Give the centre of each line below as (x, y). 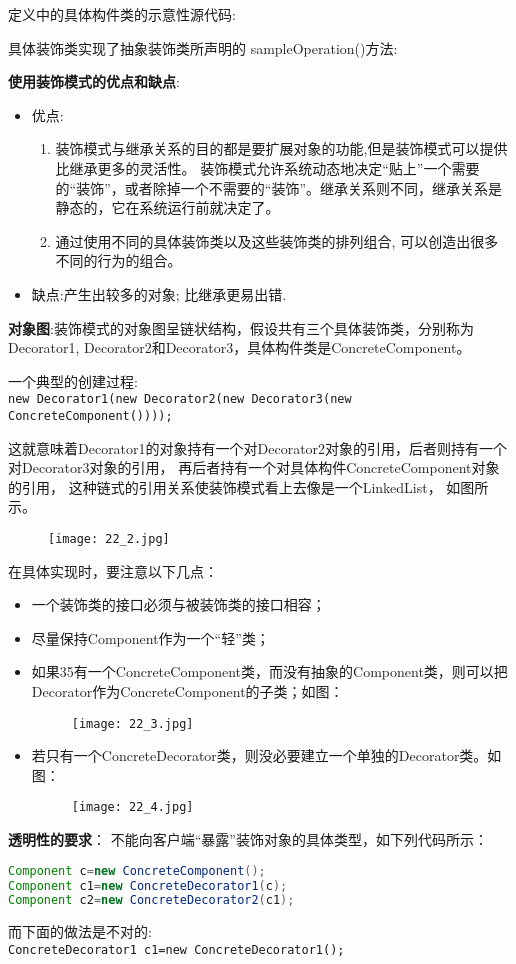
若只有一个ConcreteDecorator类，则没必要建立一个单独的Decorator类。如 (266, 755)
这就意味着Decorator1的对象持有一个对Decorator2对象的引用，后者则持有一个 (258, 447)
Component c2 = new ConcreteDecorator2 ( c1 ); (151, 900)
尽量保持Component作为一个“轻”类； (150, 637)
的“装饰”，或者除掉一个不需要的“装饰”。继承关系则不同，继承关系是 (279, 187)
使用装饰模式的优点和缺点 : (94, 81)
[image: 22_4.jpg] (132, 807)
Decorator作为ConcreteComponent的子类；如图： (187, 691)
